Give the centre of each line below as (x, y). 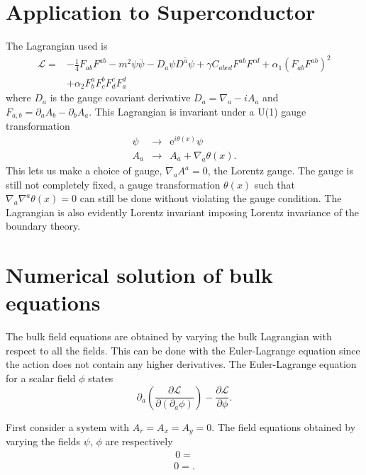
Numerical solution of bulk (139, 275)
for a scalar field (41, 378)
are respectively (139, 441)
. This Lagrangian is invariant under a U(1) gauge (198, 111)
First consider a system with (68, 426)
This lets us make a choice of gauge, (84, 171)
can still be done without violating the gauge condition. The (211, 198)
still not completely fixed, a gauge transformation (113, 184)
